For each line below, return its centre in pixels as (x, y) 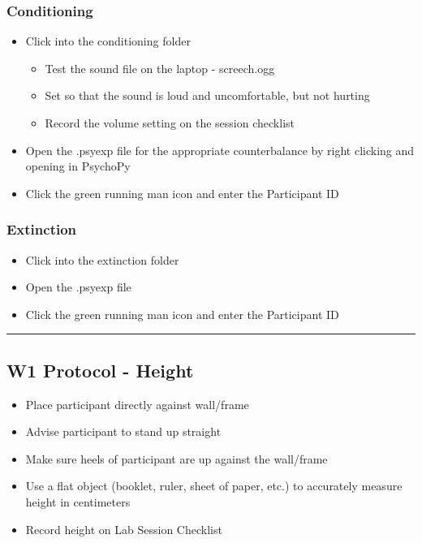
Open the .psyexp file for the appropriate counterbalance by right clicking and (220, 150)
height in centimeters (78, 501)
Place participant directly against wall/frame (137, 404)
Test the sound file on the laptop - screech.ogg (160, 68)
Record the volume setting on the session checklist (170, 123)
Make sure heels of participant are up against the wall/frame (177, 458)
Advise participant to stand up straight (123, 431)
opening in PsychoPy (78, 166)
